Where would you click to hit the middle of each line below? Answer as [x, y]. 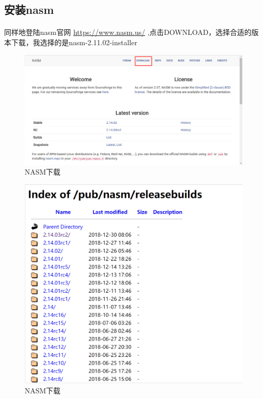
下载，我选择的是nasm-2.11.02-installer [74, 42]
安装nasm [29, 9]
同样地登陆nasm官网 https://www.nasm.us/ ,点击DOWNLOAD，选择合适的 [128, 32]
